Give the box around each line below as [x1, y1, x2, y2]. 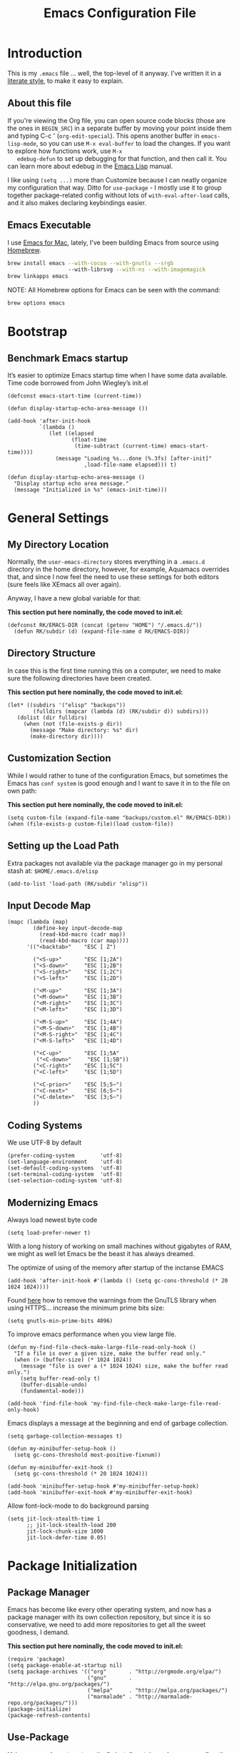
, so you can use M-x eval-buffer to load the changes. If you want [36, 139, 230, 147]
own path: [7, 786, 37, 795]
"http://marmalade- [135, 1693, 193, 1700]
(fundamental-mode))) [20, 1387, 84, 1395]
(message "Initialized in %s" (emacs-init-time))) [14, 486, 168, 494]
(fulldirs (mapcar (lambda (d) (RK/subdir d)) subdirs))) [33, 708, 209, 715]
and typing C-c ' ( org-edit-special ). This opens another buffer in [7, 131, 200, 140]
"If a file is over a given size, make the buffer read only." [14, 1350, 205, 1357]
